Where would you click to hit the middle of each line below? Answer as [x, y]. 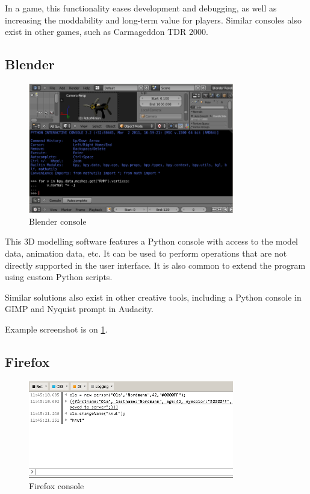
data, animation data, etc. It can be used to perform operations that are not [146, 253]
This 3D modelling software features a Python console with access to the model [151, 241]
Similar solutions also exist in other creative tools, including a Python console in [153, 297]
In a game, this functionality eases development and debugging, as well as [141, 8]
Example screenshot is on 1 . [56, 329]
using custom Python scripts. [59, 277]
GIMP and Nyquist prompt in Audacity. [79, 309]
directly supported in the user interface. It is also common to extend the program [155, 265]
